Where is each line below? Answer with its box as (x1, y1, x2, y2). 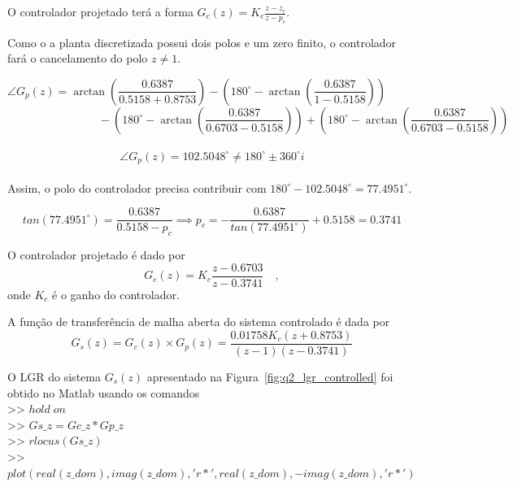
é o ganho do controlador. (52, 285, 180, 302)
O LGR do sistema (7, 367, 101, 385)
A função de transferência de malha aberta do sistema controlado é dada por (7, 313, 390, 330)
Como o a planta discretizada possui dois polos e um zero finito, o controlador (7, 33, 397, 50)
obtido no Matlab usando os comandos (7, 384, 200, 401)
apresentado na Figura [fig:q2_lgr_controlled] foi (146, 367, 393, 385)
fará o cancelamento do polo (7, 50, 148, 67)
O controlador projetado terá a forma (7, 3, 193, 20)
